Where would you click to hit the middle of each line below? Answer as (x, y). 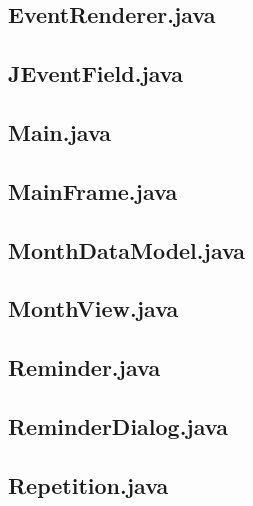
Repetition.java (88, 484)
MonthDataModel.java (127, 249)
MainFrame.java (93, 190)
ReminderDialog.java (118, 425)
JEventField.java (95, 73)
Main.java (60, 131)
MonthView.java (93, 308)
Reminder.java (84, 367)
